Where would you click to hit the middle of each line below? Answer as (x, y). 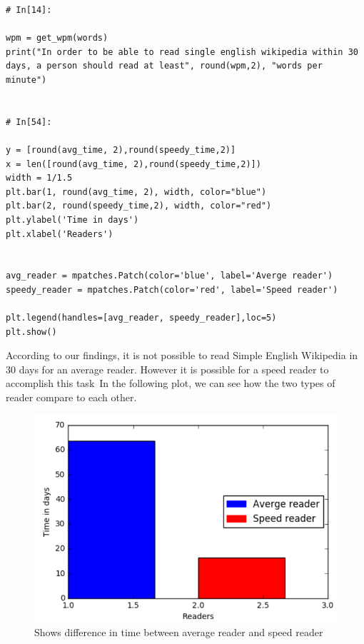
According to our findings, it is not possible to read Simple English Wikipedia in (182, 355)
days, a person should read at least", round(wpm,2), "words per (164, 66)
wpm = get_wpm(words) (57, 38)
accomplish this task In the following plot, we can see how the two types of (171, 383)
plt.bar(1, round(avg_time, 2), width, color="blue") (136, 192)
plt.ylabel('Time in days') (72, 220)
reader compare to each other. (71, 397)
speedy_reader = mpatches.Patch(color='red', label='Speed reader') (172, 290)
